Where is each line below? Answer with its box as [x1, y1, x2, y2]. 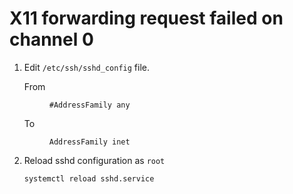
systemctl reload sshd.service [23, 173, 155, 184]
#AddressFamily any [48, 100, 131, 110]
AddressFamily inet [48, 137, 131, 147]
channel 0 [9, 28, 94, 51]
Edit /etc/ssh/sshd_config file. [23, 61, 150, 73]
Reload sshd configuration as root [23, 154, 166, 166]
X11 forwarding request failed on [9, 7, 284, 30]
